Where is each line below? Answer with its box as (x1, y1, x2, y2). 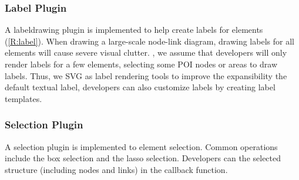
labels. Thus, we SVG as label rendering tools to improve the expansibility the (5, 69, 287, 81)
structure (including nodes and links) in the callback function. (5, 163, 228, 175)
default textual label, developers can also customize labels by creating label (5, 81, 276, 93)
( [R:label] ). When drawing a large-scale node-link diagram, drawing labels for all (5, 35, 294, 47)
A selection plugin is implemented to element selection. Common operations (5, 140, 278, 152)
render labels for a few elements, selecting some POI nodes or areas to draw (5, 58, 277, 70)
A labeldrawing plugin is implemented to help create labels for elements (5, 23, 263, 36)
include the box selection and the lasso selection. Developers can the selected (5, 152, 281, 164)
